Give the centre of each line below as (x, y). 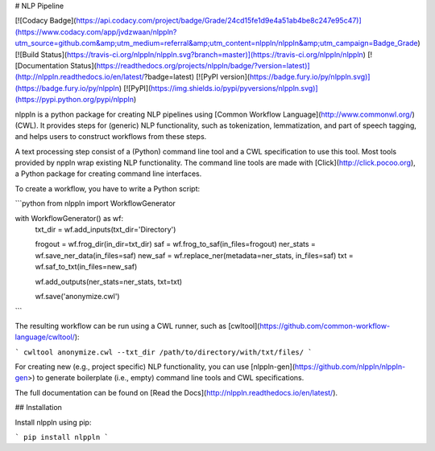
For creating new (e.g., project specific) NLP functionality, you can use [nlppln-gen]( (155, 367)
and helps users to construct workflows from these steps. (111, 137)
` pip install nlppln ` (62, 437)
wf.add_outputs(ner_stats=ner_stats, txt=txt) (109, 281)
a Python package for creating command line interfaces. (108, 174)
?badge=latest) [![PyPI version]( (197, 77)
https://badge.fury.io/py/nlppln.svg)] (310, 77)
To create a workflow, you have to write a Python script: (108, 188)
